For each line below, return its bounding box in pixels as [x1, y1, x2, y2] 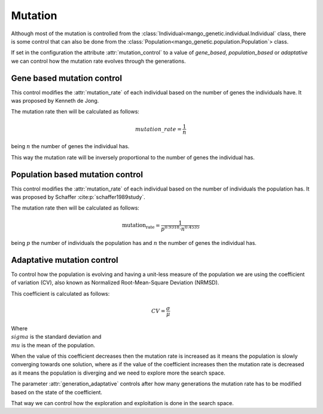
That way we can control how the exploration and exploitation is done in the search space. [11, 399, 234, 406]
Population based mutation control [11, 169, 144, 179]
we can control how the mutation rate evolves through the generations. [11, 57, 186, 65]
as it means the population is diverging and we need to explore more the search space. [11, 369, 226, 376]
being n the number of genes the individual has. [11, 143, 130, 150]
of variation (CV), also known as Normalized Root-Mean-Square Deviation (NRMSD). [11, 279, 220, 286]
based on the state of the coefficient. [11, 388, 103, 395]
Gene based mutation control [11, 73, 123, 83]
